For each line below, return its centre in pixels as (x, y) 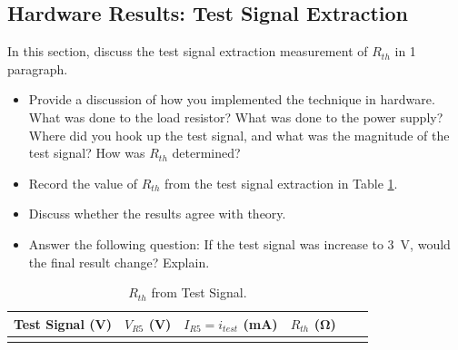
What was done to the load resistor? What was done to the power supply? (236, 117)
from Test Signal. (199, 292)
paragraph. (38, 68)
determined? (206, 153)
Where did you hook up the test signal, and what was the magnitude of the (239, 135)
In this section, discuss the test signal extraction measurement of (188, 51)
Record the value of (83, 183)
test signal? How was (87, 153)
